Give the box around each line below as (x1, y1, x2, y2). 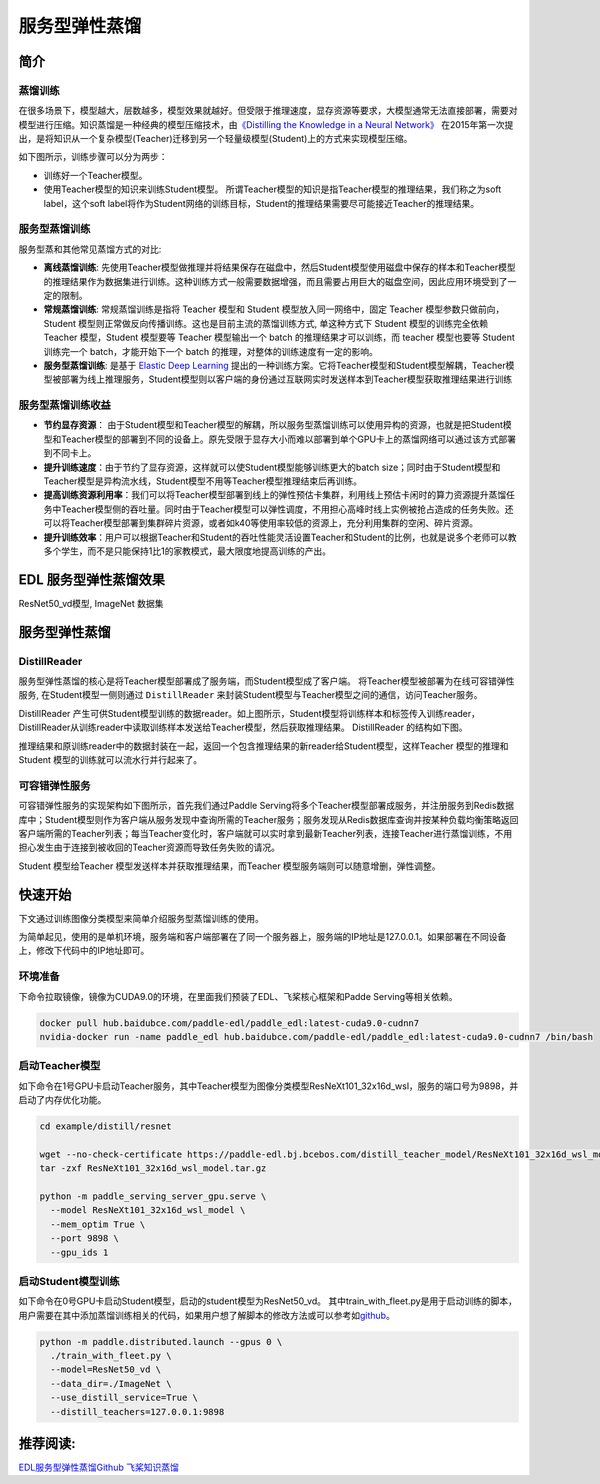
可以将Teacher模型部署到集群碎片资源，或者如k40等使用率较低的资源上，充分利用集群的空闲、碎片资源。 (43, 517, 479, 529)
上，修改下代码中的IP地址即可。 (18, 945, 150, 957)
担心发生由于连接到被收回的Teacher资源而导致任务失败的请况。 (18, 841, 280, 854)
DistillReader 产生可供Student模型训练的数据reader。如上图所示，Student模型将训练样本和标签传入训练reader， (18, 707, 480, 719)
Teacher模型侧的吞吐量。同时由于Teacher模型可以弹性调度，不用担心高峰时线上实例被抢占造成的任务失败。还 (60, 503, 514, 515)
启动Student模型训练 (18, 1274, 120, 1288)
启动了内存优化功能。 (18, 1094, 107, 1106)
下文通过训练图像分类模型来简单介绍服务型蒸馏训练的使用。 (18, 912, 264, 924)
